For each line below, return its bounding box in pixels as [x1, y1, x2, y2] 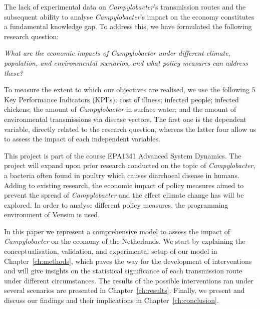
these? [4, 67, 23, 78]
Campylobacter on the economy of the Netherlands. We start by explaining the [4, 236, 245, 246]
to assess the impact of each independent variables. [4, 133, 160, 144]
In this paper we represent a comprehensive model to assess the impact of [4, 226, 230, 236]
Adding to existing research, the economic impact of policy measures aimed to [4, 180, 244, 190]
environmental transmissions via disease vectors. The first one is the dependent [4, 113, 246, 124]
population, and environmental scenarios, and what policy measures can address [4, 57, 248, 68]
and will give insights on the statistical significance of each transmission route [4, 265, 242, 276]
